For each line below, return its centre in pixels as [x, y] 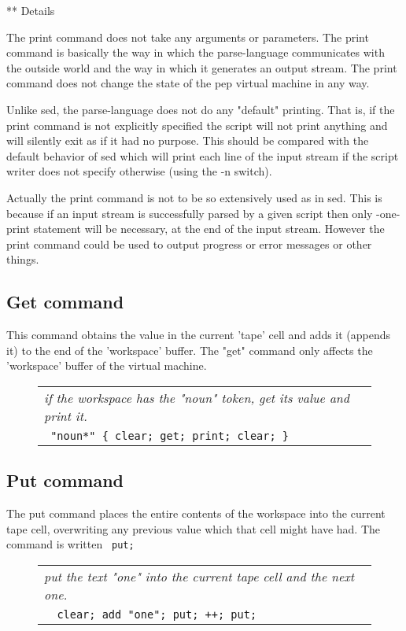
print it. [66, 415]
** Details [31, 10]
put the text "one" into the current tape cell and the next [199, 576]
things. [23, 259]
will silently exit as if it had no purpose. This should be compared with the [188, 140]
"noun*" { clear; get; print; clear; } [170, 435]
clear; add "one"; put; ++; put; [157, 614]
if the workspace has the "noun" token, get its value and [197, 397]
